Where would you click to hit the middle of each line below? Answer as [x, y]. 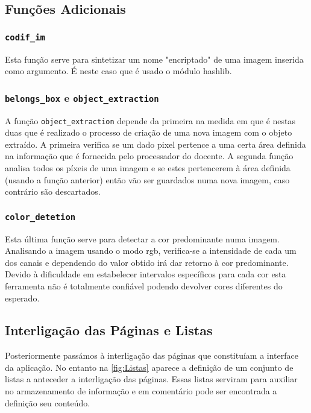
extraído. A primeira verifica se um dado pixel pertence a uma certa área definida [155, 144]
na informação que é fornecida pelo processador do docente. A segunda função [149, 156]
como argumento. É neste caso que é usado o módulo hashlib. [118, 71]
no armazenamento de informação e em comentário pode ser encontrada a [141, 391]
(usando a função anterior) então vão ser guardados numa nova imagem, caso [147, 179]
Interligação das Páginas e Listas [109, 330]
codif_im [25, 37]
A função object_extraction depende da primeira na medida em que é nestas [150, 120]
